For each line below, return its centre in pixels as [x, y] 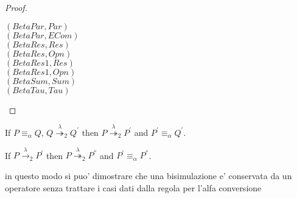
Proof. [16, 7]
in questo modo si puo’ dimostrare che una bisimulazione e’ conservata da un [148, 175]
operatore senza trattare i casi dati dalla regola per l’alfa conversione [133, 187]
